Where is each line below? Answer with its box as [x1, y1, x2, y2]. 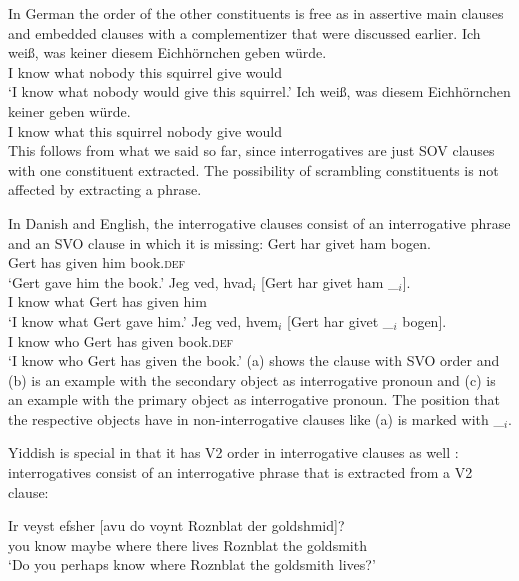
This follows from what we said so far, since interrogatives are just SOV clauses [8, 140, 495, 161]
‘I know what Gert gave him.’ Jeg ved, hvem [8, 310, 279, 331]
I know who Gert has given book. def [8, 330, 233, 351]
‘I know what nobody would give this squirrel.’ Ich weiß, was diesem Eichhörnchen [8, 81, 511, 102]
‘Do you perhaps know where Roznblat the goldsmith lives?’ [8, 554, 376, 575]
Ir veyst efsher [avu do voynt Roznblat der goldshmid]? [8, 515, 345, 536]
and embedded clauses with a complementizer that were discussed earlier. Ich [8, 22, 481, 43]
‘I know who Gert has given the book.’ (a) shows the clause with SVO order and [8, 350, 500, 371]
